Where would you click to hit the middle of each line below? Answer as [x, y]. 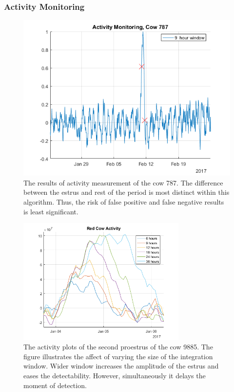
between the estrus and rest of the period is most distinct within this [127, 192]
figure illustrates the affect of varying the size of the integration [118, 356]
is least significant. [51, 211]
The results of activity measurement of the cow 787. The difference [123, 182]
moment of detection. [55, 385]
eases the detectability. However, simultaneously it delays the [115, 376]
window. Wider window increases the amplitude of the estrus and [121, 366]
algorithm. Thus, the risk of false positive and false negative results [124, 202]
